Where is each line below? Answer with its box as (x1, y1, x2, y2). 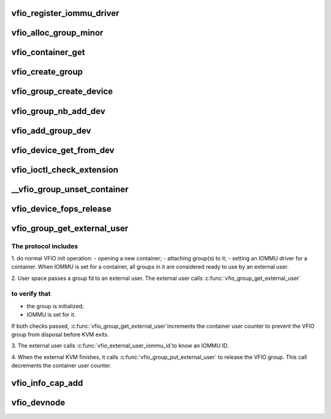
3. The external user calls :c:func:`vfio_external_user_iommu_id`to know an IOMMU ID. (11, 342, 229, 349)
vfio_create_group (11, 67, 83, 77)
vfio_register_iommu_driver (11, 8, 120, 18)
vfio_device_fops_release (11, 203, 112, 214)
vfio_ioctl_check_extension (11, 164, 119, 175)
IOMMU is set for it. (26, 311, 76, 319)
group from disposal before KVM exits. (11, 331, 109, 338)
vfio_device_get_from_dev (11, 145, 115, 156)
